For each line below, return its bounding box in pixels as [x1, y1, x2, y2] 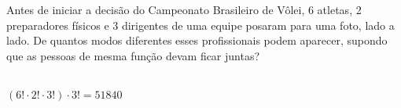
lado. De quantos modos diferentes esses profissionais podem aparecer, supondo [6, 32, 388, 49]
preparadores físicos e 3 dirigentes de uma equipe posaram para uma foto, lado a [6, 16, 395, 33]
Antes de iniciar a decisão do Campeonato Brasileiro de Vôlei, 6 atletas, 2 [6, 2, 362, 17]
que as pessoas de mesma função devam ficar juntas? [6, 47, 260, 63]
